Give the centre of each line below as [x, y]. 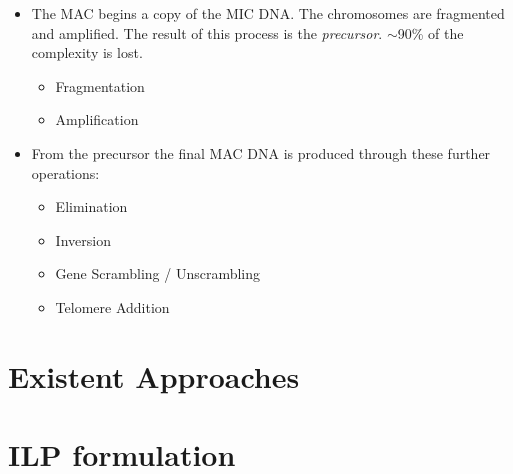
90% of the [430, 32]
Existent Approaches [154, 375]
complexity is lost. [87, 52]
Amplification [97, 119]
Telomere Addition [112, 306]
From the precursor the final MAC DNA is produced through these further [261, 152]
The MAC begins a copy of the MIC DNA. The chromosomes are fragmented [268, 13]
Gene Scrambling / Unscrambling [158, 273]
